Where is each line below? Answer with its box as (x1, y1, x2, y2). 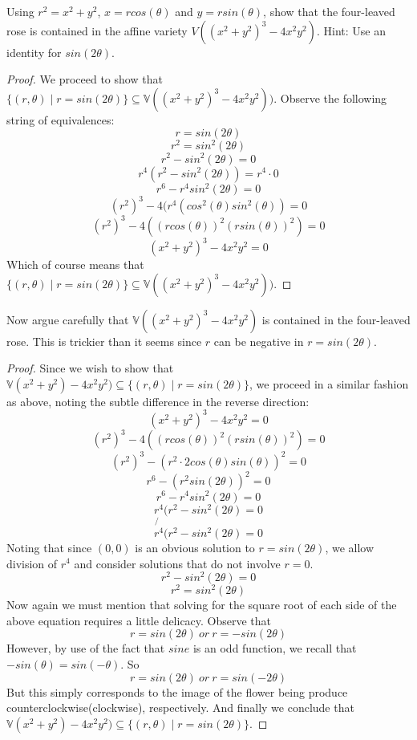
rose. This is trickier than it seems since (6, 332, 202, 349)
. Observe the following (273, 89, 387, 106)
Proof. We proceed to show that (6, 71, 163, 87)
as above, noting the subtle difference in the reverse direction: (6, 392, 310, 409)
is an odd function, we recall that (192, 640, 357, 657)
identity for (6, 43, 62, 60)
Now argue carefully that (6, 311, 129, 327)
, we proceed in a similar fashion (249, 375, 409, 392)
